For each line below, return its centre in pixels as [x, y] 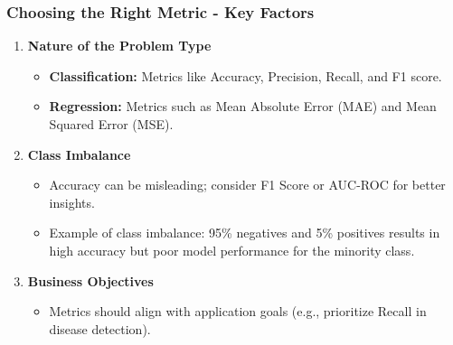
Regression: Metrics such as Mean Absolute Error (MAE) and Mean [243, 106]
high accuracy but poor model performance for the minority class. [232, 250]
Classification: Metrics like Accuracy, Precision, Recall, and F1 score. [245, 75]
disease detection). [100, 328]
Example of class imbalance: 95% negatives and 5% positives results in [245, 233]
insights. [72, 202]
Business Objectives [90, 280]
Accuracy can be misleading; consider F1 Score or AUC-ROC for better [247, 185]
